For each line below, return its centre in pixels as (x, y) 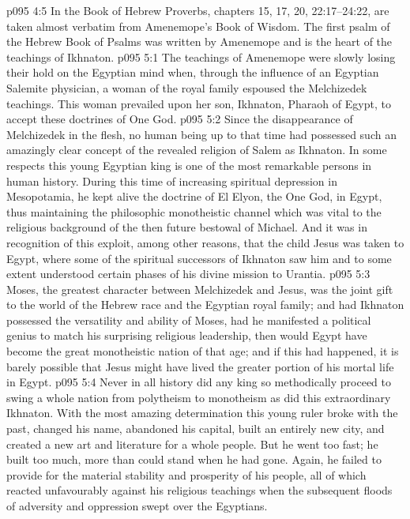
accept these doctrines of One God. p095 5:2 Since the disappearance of (180, 119)
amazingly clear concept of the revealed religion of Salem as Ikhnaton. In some (197, 150)
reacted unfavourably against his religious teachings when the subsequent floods (199, 490)
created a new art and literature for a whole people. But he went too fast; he (192, 444)
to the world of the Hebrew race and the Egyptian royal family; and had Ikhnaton (205, 305)
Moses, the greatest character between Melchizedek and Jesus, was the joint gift (200, 289)
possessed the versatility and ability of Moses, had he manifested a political (189, 320)
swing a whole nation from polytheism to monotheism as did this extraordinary (199, 397)
